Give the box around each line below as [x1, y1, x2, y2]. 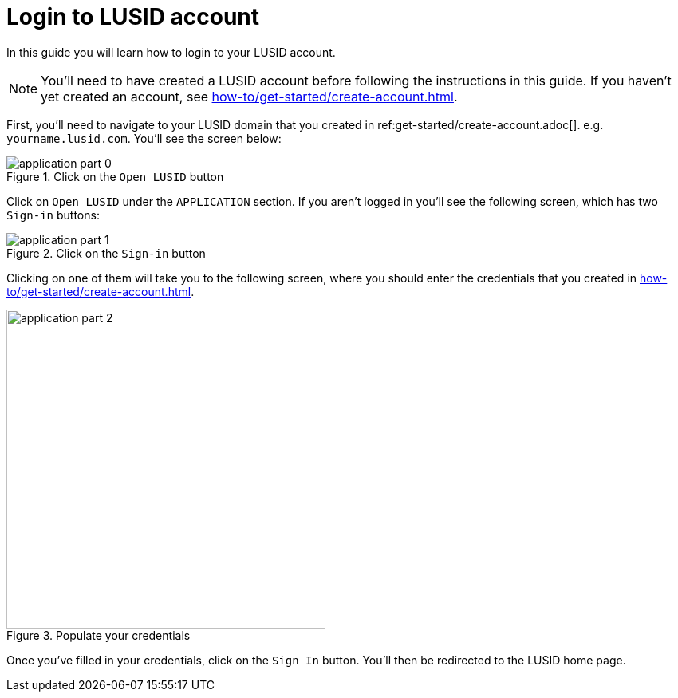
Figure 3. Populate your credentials [6, 628, 191, 642]
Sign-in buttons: [6, 207, 100, 222]
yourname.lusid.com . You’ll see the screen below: [6, 131, 282, 145]
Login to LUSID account [6, 3, 259, 30]
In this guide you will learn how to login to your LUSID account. [6, 45, 336, 59]
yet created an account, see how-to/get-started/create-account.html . [41, 88, 458, 105]
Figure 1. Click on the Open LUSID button [6, 169, 224, 183]
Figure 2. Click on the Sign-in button [6, 246, 206, 260]
